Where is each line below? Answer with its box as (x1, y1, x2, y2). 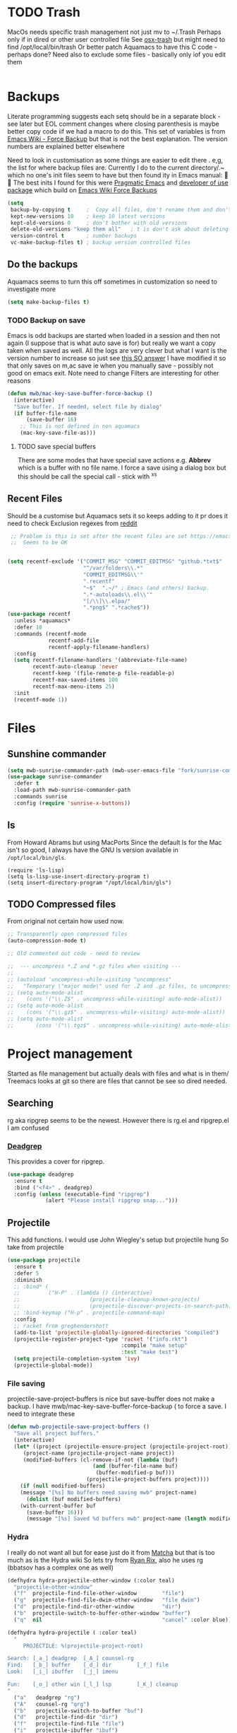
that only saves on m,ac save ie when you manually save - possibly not (7, 361, 214, 370)
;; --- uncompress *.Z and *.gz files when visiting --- (7, 963, 181, 970)
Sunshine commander (7, 748, 107, 760)
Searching (7, 1097, 54, 1109)
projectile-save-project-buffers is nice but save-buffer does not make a (7, 1394, 215, 1404)
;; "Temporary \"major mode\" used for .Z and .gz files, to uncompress (7, 982, 232, 990)
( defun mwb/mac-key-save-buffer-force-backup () (7, 390, 153, 397)
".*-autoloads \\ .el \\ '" (83, 591, 153, 598)
